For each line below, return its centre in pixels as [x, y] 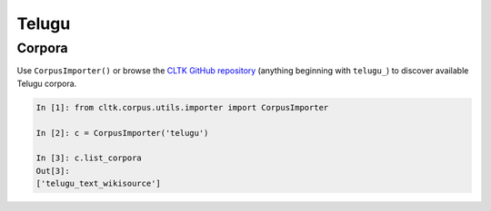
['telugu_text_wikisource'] [98, 184]
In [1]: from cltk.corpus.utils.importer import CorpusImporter [182, 107]
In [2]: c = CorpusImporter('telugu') [122, 133]
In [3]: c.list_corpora [89, 158]
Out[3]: [53, 171]
